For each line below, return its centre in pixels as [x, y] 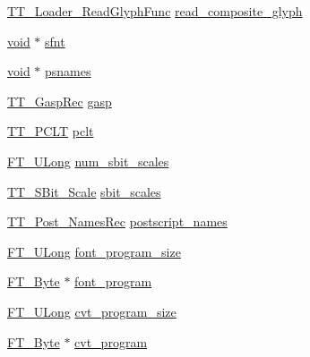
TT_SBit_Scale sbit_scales [84, 191]
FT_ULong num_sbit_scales [88, 161]
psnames [68, 71]
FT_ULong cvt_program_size [92, 311]
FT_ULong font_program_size [94, 251]
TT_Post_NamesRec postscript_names [117, 221]
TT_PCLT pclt [51, 131]
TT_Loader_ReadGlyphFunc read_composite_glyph [155, 11]
